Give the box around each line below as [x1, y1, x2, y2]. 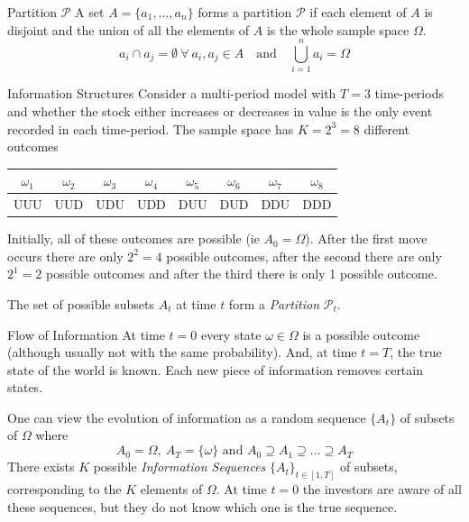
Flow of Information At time [7, 325, 165, 343]
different [363, 119, 410, 138]
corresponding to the [7, 479, 122, 498]
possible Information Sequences [93, 457, 266, 476]
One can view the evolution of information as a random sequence [7, 408, 366, 426]
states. [7, 378, 43, 397]
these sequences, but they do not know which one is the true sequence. [7, 497, 398, 516]
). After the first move [305, 229, 428, 248]
